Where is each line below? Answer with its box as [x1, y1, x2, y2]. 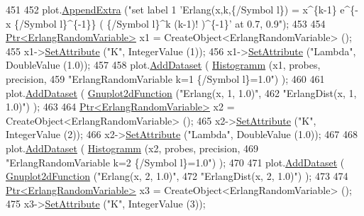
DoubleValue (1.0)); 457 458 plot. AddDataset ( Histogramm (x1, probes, [6, 57, 321, 72]
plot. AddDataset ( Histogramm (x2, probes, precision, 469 [6, 140, 259, 155]
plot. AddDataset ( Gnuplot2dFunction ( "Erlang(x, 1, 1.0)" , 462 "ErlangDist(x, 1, [6, 85, 357, 100]
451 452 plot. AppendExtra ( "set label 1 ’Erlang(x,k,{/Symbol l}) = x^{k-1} [6, 2, 337, 16]
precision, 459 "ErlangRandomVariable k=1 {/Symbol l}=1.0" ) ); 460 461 [6, 71, 325, 86]
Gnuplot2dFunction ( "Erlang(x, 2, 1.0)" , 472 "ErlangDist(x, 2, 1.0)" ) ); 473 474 [6, 169, 348, 183]
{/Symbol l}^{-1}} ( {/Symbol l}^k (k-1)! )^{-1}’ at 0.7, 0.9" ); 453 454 [14, 16, 326, 30]
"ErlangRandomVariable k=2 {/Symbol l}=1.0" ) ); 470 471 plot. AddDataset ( [6, 154, 345, 169]
